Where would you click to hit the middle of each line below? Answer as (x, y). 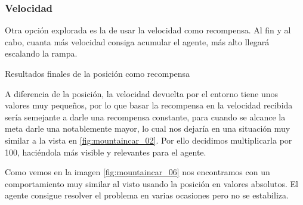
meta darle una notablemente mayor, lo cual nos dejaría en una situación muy (148, 128)
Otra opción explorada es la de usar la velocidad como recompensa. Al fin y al (148, 30)
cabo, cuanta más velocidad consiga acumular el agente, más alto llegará (137, 41)
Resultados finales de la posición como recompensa (98, 73)
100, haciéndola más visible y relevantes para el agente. (106, 152)
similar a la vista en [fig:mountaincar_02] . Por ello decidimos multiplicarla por (149, 140)
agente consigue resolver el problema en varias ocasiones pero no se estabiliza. (147, 195)
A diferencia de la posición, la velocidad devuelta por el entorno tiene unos (142, 93)
